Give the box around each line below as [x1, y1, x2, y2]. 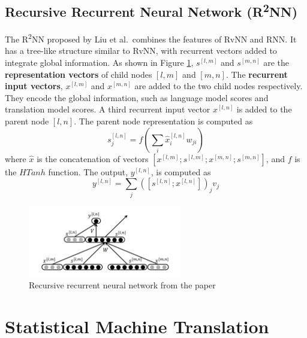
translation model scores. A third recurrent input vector [5, 103, 210, 115]
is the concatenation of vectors [37, 152, 149, 165]
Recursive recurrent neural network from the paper [29, 279, 216, 291]
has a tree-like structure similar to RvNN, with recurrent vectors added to [5, 44, 277, 57]
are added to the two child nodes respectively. [134, 80, 303, 92]
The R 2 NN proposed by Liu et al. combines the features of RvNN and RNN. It [5, 31, 297, 45]
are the [263, 56, 290, 69]
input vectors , [5, 80, 63, 92]
